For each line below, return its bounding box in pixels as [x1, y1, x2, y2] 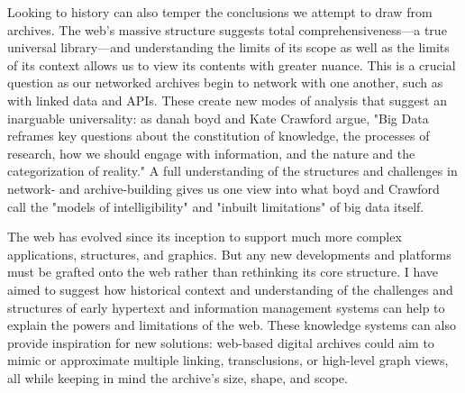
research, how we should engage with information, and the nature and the [7, 143, 415, 162]
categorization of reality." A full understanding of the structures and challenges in [7, 161, 458, 180]
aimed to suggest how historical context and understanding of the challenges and [7, 279, 453, 298]
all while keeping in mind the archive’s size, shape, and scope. [7, 368, 348, 387]
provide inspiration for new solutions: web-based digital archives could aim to [7, 333, 434, 352]
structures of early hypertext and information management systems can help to [7, 297, 445, 316]
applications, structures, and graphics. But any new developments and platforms [7, 244, 451, 263]
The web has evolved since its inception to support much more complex [7, 227, 402, 246]
